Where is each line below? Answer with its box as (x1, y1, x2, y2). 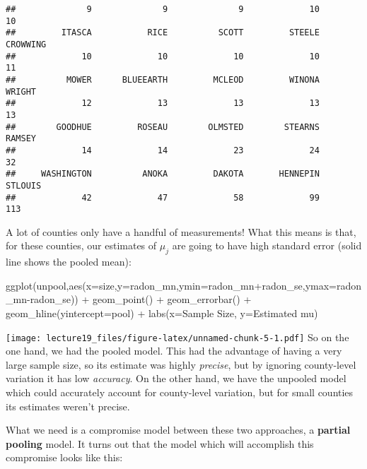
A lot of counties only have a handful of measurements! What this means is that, (6, 224, 356, 239)
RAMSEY (6, 133, 36, 144)
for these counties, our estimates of (6, 238, 157, 253)
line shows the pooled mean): (6, 254, 132, 269)
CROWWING (6, 39, 47, 49)
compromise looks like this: (6, 450, 123, 465)
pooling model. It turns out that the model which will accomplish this (6, 436, 314, 451)
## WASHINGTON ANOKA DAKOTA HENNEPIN (6, 169, 320, 179)
